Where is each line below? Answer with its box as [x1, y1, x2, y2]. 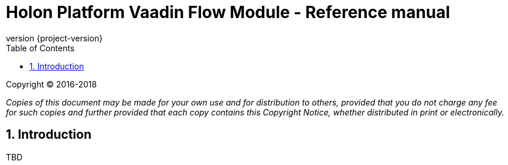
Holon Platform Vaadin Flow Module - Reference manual [6, 2, 451, 22]
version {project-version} [6, 33, 103, 43]
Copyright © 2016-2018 [6, 79, 97, 89]
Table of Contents [6, 43, 75, 53]
